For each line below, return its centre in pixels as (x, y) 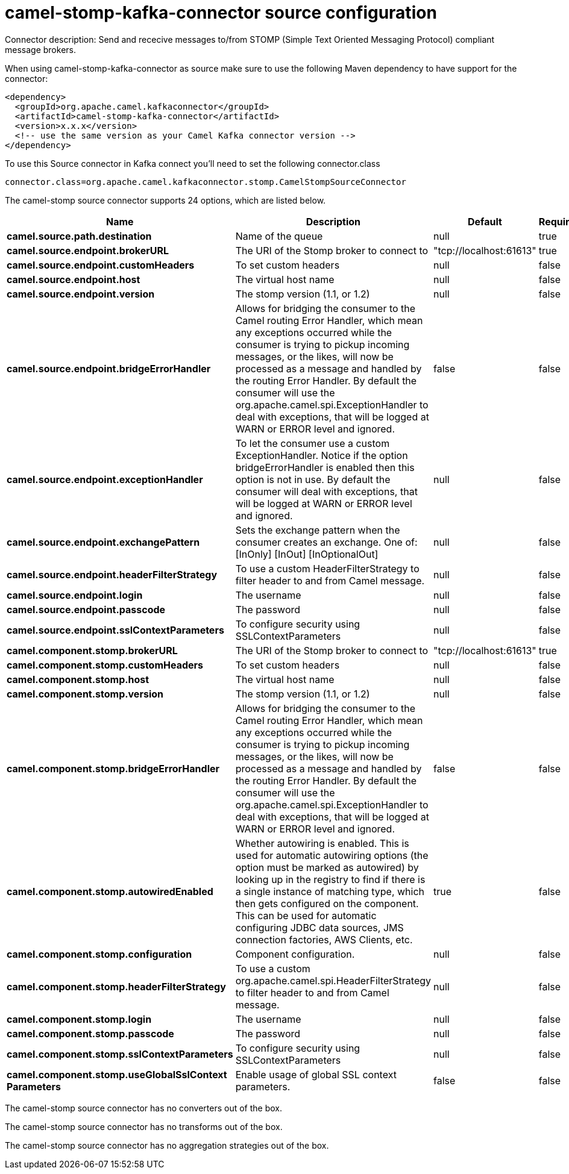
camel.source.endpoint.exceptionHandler (105, 479)
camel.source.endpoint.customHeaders (101, 265)
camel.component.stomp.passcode (90, 1033)
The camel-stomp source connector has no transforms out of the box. (144, 1126)
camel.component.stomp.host (78, 679)
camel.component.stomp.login (79, 1019)
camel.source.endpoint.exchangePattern (103, 542)
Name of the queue (279, 236)
